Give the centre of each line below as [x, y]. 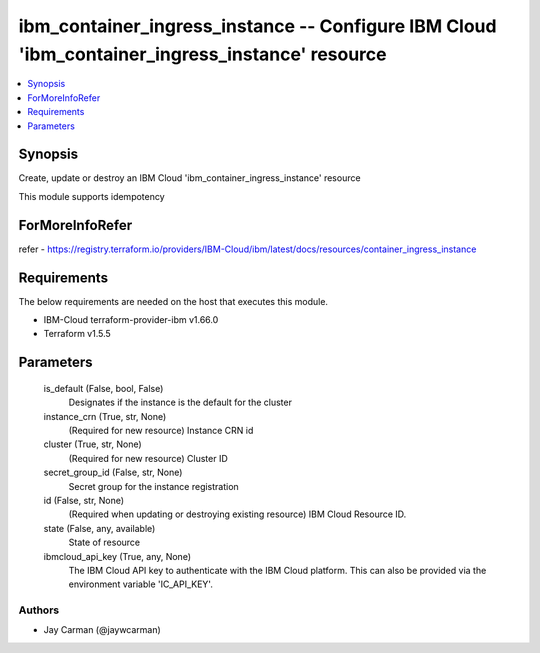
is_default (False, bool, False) [103, 388]
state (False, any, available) [99, 528]
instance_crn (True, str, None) [105, 416]
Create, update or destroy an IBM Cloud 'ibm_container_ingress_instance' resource [189, 178]
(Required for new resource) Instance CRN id [161, 430]
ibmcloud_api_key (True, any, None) [117, 556]
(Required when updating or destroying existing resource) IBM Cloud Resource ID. [237, 514]
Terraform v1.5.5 [77, 334]
